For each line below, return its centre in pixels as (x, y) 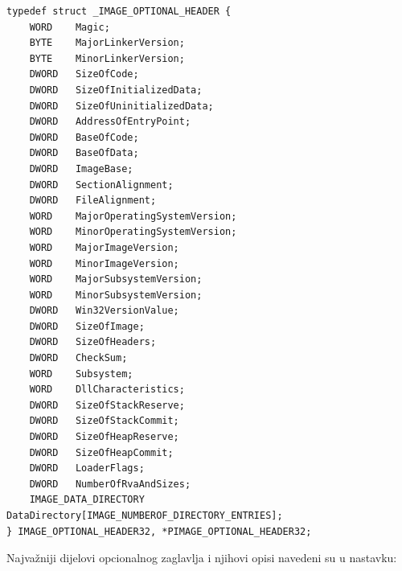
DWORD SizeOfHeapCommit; (101, 452)
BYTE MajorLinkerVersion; (107, 43)
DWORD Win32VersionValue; (104, 311)
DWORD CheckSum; (78, 358)
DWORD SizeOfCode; (84, 74)
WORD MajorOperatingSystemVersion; (133, 216)
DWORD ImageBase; (81, 168)
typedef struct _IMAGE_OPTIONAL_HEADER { (119, 11)
